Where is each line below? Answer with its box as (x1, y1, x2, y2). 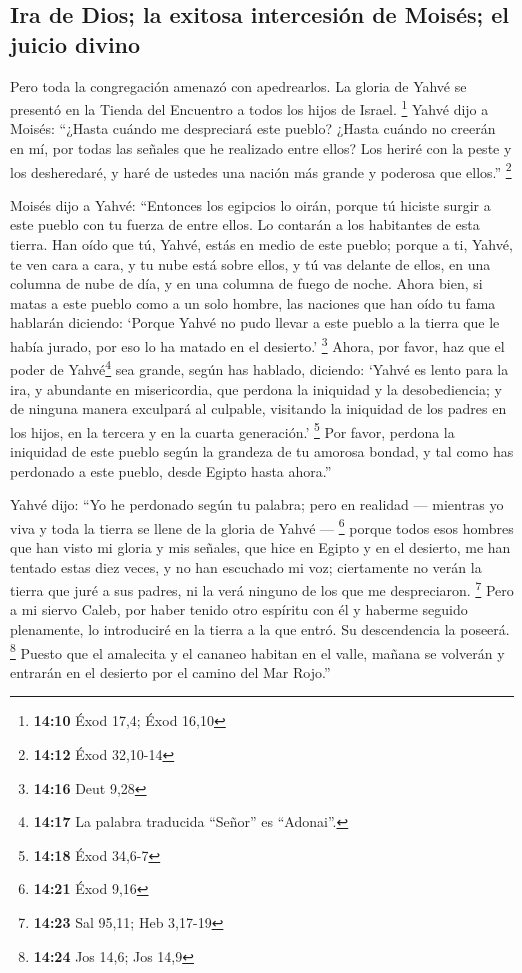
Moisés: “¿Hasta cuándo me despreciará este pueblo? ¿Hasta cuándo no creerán (10, 118, 496, 139)
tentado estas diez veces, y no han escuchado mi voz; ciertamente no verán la (10, 556, 482, 577)
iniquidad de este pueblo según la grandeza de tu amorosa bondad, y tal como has (10, 440, 514, 461)
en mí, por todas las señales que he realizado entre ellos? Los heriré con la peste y (10, 138, 512, 159)
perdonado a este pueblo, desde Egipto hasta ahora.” (10, 460, 332, 481)
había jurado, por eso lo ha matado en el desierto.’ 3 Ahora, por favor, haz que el (10, 333, 505, 356)
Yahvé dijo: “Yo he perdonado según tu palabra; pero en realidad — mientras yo (10, 494, 504, 515)
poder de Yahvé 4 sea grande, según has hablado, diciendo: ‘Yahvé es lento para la (10, 356, 509, 379)
